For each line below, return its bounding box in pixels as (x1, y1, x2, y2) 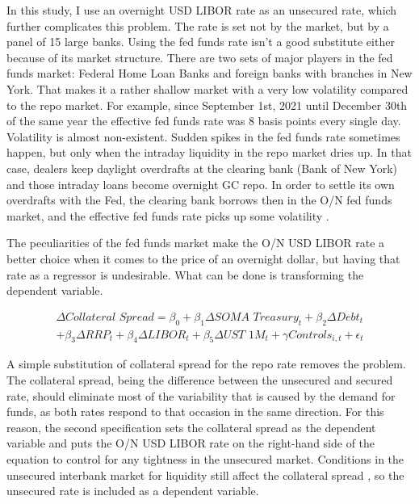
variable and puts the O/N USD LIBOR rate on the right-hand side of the (6, 435, 375, 451)
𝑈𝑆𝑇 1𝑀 (223, 329, 266, 341)
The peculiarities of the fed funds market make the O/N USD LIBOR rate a (6, 234, 385, 251)
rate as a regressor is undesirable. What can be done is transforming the (6, 266, 364, 283)
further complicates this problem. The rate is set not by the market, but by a (6, 17, 389, 34)
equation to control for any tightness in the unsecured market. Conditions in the (6, 450, 404, 467)
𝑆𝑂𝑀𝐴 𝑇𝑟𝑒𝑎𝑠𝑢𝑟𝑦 (214, 311, 299, 323)
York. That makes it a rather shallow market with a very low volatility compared (6, 80, 409, 97)
